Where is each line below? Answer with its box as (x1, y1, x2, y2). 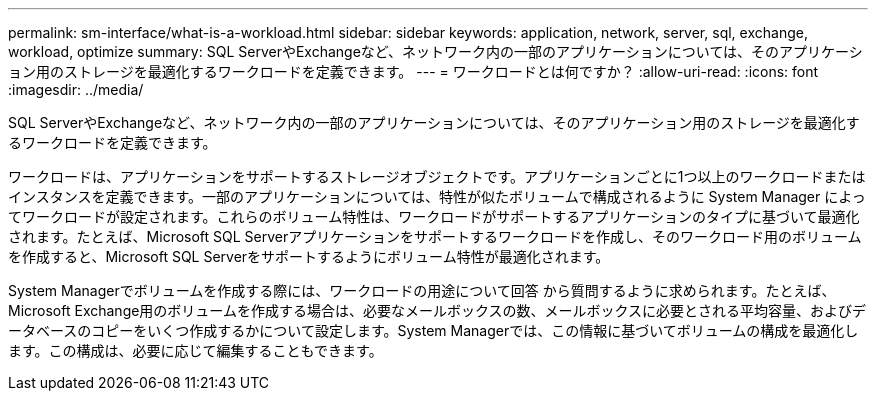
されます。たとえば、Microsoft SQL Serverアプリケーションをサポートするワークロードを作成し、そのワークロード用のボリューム (8, 228, 862, 245)
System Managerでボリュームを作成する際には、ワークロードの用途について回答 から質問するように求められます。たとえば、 (8, 282, 836, 299)
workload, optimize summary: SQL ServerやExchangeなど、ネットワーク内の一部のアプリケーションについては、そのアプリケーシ (8, 43, 863, 60)
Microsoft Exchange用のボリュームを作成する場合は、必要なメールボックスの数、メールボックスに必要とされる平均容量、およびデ (8, 302, 867, 319)
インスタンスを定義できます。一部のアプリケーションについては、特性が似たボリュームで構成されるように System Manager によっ (8, 188, 866, 205)
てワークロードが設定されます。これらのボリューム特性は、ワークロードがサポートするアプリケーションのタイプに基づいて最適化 (8, 208, 860, 225)
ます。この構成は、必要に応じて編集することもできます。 (8, 342, 383, 359)
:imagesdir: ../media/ (8, 81, 144, 98)
